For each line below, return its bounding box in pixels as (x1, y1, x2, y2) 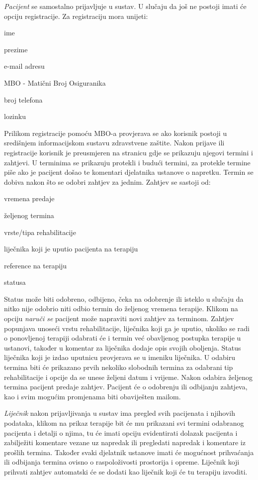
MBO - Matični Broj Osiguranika (4, 77, 106, 88)
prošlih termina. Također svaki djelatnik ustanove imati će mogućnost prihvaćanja (4, 447, 254, 457)
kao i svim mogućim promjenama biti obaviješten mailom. (4, 391, 181, 401)
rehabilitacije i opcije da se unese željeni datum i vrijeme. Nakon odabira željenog (4, 371, 253, 382)
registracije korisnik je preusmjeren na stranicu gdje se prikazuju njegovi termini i (4, 147, 253, 157)
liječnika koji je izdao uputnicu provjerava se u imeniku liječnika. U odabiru (4, 352, 235, 362)
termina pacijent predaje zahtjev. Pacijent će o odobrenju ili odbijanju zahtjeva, (4, 381, 248, 392)
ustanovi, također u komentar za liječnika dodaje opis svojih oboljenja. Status (4, 342, 241, 353)
